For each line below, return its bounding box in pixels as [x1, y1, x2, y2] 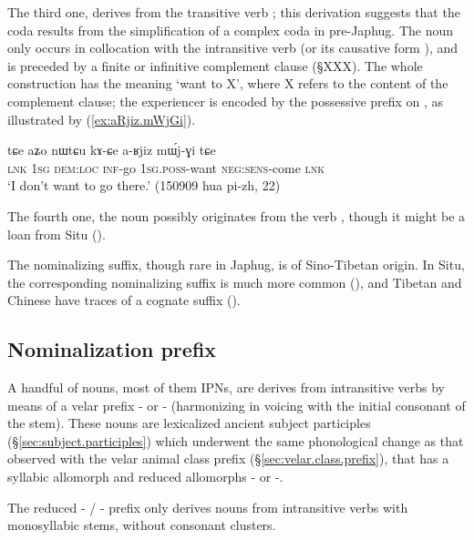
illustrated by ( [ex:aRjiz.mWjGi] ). [7, 109, 196, 128]
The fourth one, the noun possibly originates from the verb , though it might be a [7, 206, 466, 225]
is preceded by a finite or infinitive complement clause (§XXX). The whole [7, 56, 423, 75]
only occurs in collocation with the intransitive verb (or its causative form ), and [7, 38, 459, 57]
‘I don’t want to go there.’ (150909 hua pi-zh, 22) [7, 176, 281, 195]
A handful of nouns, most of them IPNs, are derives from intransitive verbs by [7, 378, 445, 397]
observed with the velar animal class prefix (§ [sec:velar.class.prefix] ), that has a [7, 449, 449, 468]
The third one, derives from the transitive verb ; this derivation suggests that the [7, 3, 460, 21]
